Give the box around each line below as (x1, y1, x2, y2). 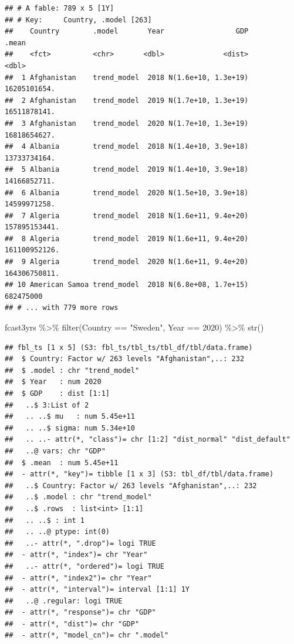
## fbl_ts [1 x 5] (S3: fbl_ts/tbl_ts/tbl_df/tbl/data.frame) (5, 343, 253, 352)
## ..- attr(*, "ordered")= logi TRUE (5, 562, 165, 570)
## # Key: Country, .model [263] (5, 15, 152, 24)
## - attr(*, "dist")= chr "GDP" (5, 619, 140, 628)
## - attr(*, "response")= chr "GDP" (5, 608, 156, 617)
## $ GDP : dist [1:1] (5, 389, 110, 398)
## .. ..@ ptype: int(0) (5, 528, 110, 536)
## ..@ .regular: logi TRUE (5, 596, 123, 605)
